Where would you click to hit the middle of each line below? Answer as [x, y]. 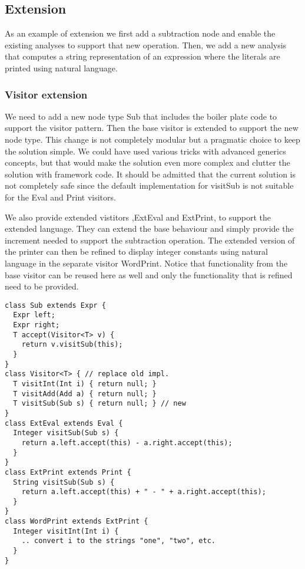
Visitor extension [46, 94]
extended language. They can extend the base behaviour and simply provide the [149, 228]
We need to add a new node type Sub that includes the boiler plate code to [141, 116]
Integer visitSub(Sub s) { [66, 433]
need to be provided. [42, 286]
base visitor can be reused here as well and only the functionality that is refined [149, 274]
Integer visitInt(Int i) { [66, 531]
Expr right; [37, 325]
